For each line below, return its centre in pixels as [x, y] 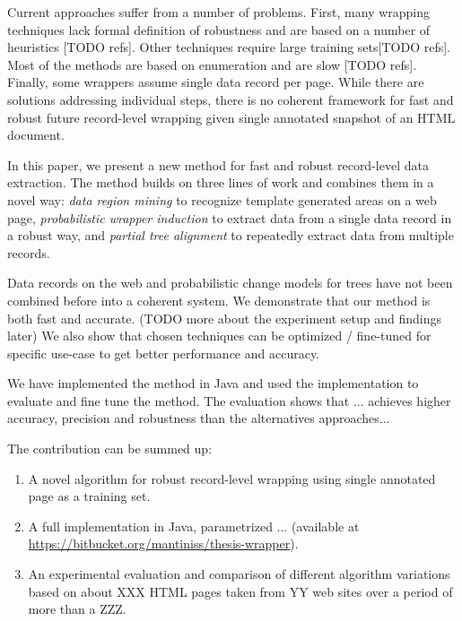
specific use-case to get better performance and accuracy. [164, 353]
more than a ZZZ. [77, 609]
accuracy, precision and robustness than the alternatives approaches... [199, 418]
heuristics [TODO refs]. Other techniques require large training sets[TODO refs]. [229, 47]
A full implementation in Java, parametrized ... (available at [194, 526]
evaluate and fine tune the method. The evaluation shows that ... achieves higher [229, 400]
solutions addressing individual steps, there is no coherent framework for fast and [231, 99]
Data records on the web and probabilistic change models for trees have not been [230, 283]
